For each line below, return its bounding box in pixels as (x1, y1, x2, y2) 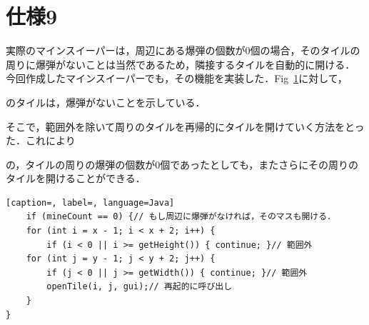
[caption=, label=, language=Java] (6, 197, 175, 208)
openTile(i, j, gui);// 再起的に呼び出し (46, 281, 233, 292)
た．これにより (6, 133, 76, 148)
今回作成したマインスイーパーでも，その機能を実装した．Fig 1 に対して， (6, 71, 348, 86)
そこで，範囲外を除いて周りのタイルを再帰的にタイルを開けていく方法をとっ (6, 119, 365, 134)
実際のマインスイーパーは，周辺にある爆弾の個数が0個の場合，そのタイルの (6, 43, 360, 58)
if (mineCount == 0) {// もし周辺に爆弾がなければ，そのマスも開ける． (26, 211, 336, 222)
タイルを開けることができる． (6, 171, 146, 186)
